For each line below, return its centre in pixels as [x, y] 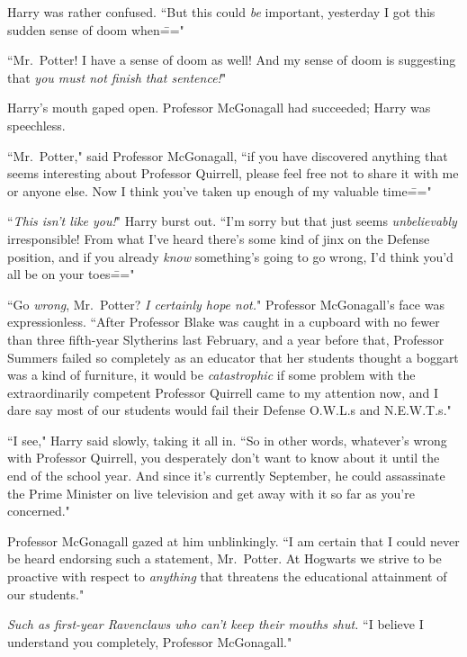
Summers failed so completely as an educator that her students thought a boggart [233, 357]
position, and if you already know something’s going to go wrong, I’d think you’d [230, 256]
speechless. [36, 125]
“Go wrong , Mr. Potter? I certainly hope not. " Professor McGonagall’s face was [226, 304]
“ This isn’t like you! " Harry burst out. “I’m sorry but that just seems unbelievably [232, 221]
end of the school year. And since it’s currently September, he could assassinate [226, 476]
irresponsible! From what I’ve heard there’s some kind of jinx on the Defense [219, 238]
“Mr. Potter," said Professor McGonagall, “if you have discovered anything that [228, 155]
